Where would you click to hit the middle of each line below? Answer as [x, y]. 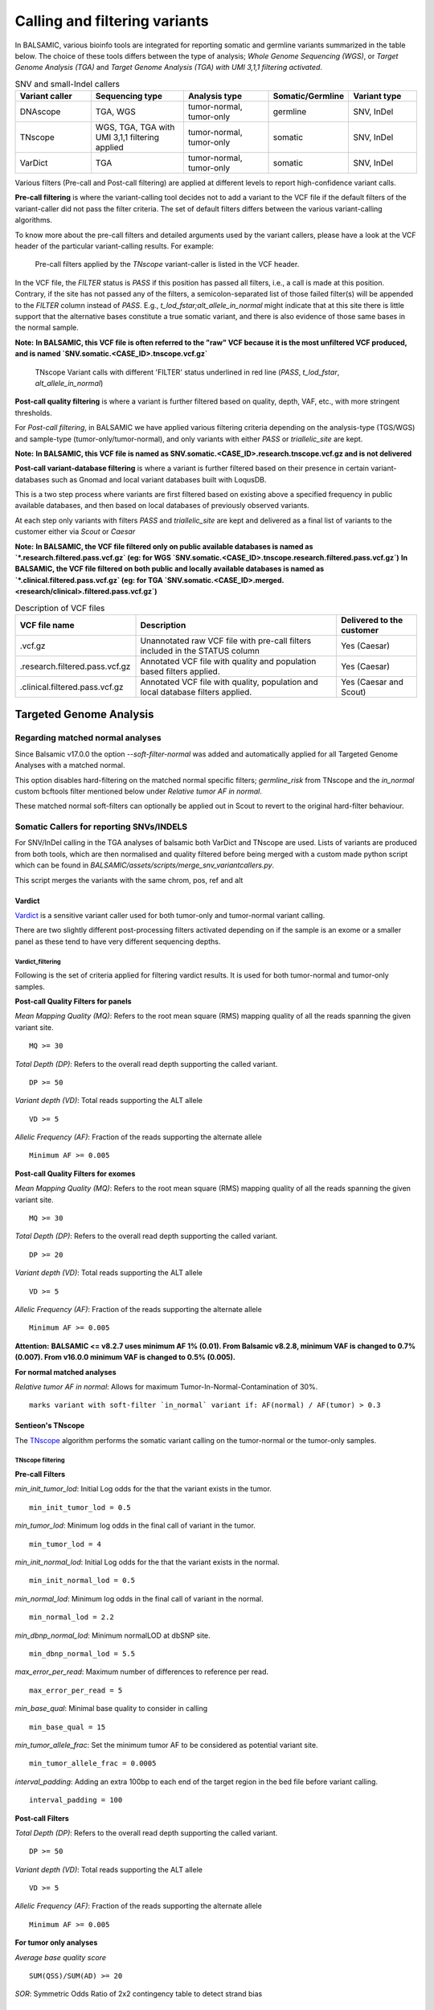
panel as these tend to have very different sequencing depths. [118, 941]
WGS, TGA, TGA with [135, 127]
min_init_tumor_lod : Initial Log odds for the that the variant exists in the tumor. [143, 1489]
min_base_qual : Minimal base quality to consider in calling [111, 1708]
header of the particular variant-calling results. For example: [115, 246]
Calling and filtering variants [112, 21]
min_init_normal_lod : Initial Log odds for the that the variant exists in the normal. [147, 1562]
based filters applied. [180, 671]
